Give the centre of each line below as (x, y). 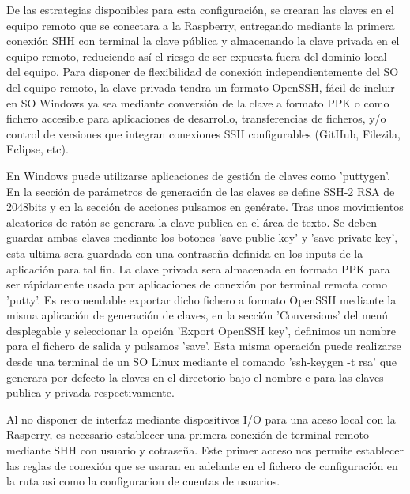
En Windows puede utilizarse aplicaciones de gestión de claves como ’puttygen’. (198, 175)
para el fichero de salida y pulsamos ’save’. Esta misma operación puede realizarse (204, 346)
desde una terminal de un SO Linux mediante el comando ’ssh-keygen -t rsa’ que (202, 362)
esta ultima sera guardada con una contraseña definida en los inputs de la (185, 253)
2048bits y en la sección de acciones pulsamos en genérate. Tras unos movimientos (205, 207)
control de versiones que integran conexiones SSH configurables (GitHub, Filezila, (203, 133)
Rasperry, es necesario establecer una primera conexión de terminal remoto (188, 434)
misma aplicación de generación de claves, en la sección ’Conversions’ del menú (197, 315)
